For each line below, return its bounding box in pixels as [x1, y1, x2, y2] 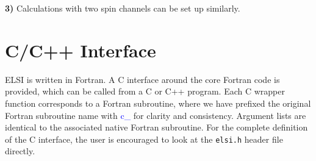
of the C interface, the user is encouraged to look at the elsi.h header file [5, 132, 283, 145]
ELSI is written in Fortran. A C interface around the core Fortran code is [5, 73, 280, 85]
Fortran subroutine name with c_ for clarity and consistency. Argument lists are [5, 109, 306, 121]
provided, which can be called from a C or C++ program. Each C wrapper [5, 85, 285, 98]
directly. [5, 145, 35, 157]
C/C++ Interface [5, 37, 156, 62]
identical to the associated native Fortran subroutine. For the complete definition [5, 121, 308, 134]
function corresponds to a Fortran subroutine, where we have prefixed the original [5, 96, 311, 109]
